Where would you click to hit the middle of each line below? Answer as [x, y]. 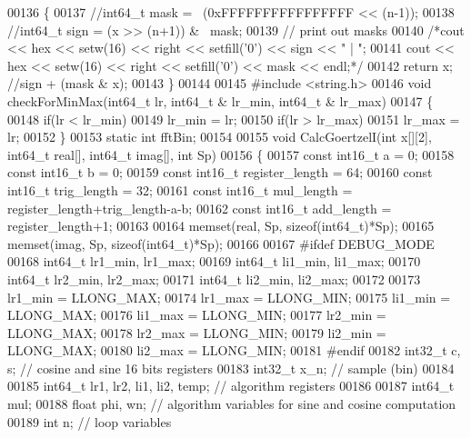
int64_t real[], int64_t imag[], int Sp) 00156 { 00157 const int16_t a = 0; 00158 [231, 154]
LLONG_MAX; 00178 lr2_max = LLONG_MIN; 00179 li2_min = [197, 332]
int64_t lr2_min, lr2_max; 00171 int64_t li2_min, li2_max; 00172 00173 [214, 279]
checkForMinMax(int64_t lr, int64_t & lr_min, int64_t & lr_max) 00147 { [220, 100]
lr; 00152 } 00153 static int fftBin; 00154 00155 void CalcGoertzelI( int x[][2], [220, 137]
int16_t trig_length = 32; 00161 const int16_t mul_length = [180, 189]
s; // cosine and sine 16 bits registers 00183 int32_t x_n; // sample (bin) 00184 [231, 368]
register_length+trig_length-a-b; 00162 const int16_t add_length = [200, 208]
